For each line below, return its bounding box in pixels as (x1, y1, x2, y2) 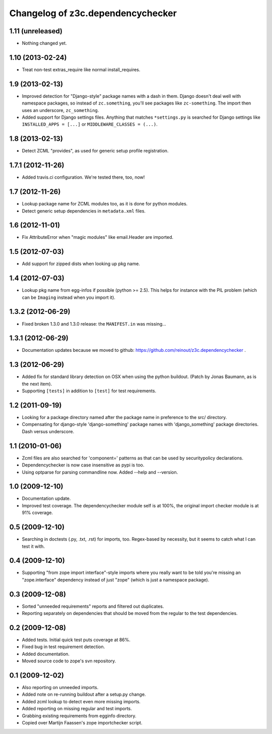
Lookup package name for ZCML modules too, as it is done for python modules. (22, 201, 188, 207)
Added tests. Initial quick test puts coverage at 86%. (22, 637, 131, 643)
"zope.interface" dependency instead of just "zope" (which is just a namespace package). (22, 576, 210, 583)
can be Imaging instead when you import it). (22, 294, 116, 300)
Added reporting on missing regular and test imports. (22, 706, 132, 712)
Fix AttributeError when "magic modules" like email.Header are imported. (22, 234, 174, 240)
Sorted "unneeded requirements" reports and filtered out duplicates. (22, 603, 164, 609)
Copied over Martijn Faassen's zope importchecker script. (22, 720, 143, 726)
